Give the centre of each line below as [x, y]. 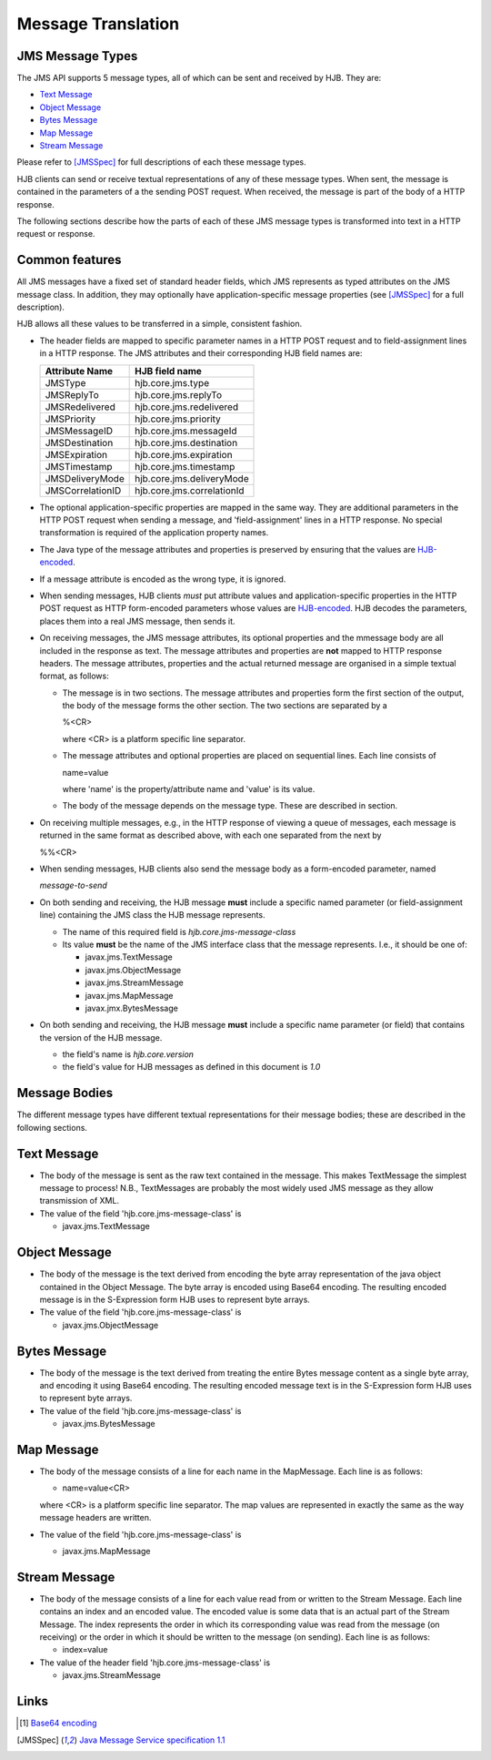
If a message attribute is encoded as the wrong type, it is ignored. [163, 579]
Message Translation [98, 24]
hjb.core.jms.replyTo [179, 394]
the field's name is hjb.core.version [128, 1054]
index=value [85, 1650]
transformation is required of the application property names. [154, 533]
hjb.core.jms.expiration [184, 454]
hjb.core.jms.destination [186, 443]
